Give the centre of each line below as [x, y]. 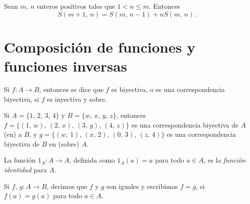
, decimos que [67, 186]
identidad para [26, 170]
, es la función [224, 160]
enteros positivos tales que [76, 6]
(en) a [13, 134]
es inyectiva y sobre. [77, 99]
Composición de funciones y [100, 46]
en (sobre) [64, 143]
